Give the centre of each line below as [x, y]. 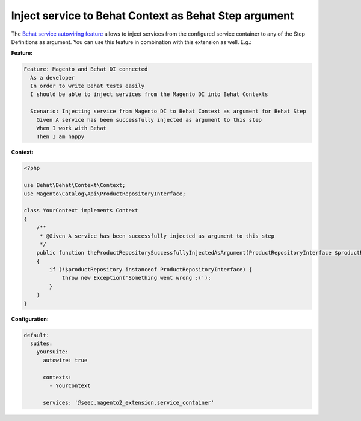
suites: [42, 343]
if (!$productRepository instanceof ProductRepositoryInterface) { [151, 270]
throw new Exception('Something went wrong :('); [136, 278]
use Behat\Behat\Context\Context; [75, 185]
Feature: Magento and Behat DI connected [86, 69]
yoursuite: [52, 352]
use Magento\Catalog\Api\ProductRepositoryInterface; [105, 194]
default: [37, 335]
